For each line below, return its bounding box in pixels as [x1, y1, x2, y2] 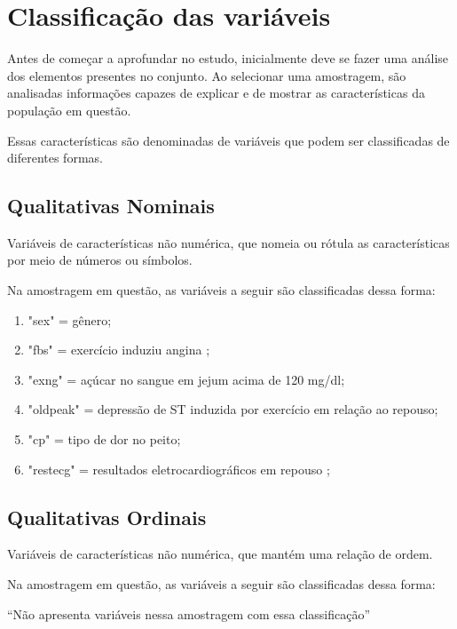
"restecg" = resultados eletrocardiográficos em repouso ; [28, 459, 330, 478]
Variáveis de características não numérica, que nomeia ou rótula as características [7, 233, 450, 251]
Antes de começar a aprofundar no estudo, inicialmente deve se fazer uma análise [7, 49, 449, 68]
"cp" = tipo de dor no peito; [28, 430, 181, 449]
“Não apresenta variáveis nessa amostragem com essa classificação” [7, 604, 371, 623]
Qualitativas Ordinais [7, 503, 207, 530]
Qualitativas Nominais [7, 192, 215, 219]
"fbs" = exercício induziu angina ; [28, 340, 210, 359]
